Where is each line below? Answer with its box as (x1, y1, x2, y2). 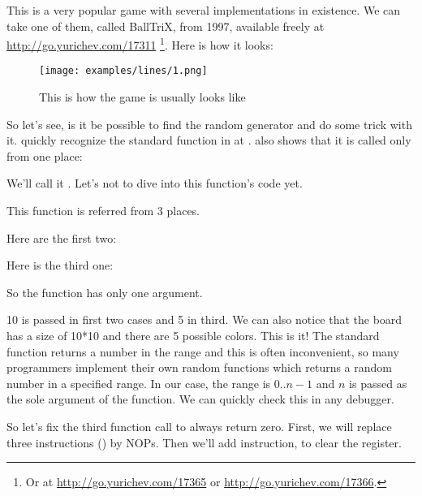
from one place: (6, 147, 83, 164)
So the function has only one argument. (6, 283, 203, 300)
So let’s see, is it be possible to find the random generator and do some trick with (6, 115, 412, 132)
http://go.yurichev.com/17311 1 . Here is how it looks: (6, 34, 273, 53)
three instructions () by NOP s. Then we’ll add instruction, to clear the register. (6, 433, 402, 451)
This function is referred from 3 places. (6, 202, 200, 219)
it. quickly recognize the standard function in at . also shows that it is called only (6, 132, 411, 149)
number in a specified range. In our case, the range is (6, 374, 271, 391)
